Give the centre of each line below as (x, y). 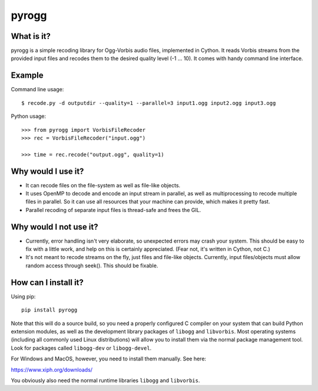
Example (27, 76)
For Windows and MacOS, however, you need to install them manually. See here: (108, 359)
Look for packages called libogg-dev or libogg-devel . (81, 348)
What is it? (31, 36)
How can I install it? (47, 282)
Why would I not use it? (54, 227)
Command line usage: (37, 90)
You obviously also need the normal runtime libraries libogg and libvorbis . (105, 380)
